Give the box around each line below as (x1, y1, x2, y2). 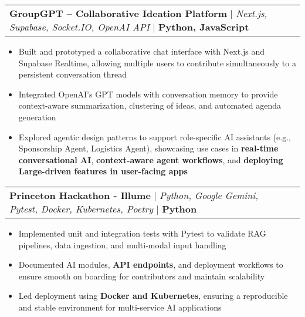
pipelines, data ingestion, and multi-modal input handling (18, 238, 226, 251)
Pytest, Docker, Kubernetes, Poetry (9, 201, 154, 215)
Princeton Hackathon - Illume (9, 188, 151, 202)
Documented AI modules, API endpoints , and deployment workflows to (18, 258, 283, 271)
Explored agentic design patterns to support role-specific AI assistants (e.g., (18, 130, 291, 143)
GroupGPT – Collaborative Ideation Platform (9, 6, 228, 20)
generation (18, 110, 56, 123)
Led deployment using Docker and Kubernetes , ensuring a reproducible (18, 289, 288, 302)
